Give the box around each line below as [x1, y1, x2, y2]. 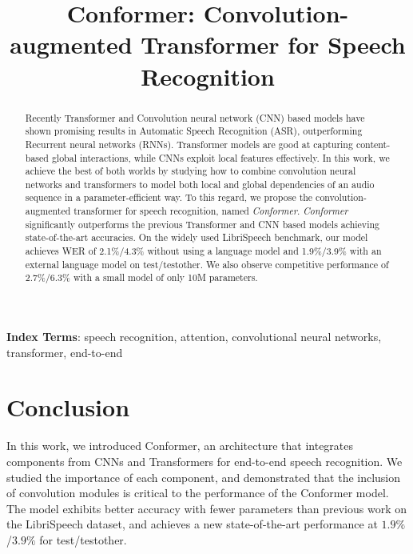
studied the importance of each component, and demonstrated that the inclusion [6, 468, 401, 485]
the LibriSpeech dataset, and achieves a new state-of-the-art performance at [6, 516, 378, 532]
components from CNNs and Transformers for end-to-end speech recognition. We [6, 452, 403, 469]
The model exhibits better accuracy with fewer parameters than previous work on [6, 500, 407, 516]
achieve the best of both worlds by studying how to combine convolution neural [25, 164, 356, 178]
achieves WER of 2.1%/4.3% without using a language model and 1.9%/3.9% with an [25, 244, 382, 258]
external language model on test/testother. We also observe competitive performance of [25, 257, 389, 271]
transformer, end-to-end [6, 343, 123, 360]
